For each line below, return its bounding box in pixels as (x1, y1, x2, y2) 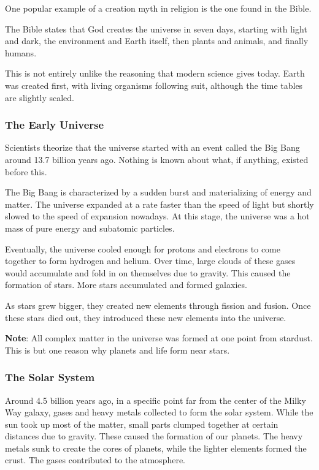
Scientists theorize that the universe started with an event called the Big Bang (5, 141, 300, 154)
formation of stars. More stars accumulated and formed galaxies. (5, 278, 247, 291)
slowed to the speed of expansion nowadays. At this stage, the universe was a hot (5, 210, 310, 222)
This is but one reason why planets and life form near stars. (5, 343, 230, 356)
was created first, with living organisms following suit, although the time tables (5, 78, 303, 91)
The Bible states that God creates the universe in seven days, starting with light (5, 22, 307, 35)
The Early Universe (5, 117, 104, 132)
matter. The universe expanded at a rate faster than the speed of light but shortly (5, 197, 314, 210)
